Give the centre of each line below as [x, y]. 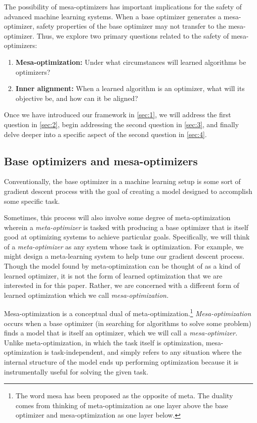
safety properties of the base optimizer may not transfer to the [131, 26]
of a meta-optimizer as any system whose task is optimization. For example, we [124, 246]
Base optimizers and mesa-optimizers [101, 161]
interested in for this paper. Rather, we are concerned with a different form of [122, 285]
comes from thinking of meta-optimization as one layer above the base [122, 405]
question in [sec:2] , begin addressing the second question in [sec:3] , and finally [122, 124]
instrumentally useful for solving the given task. [76, 371]
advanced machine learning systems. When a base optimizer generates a [113, 16]
